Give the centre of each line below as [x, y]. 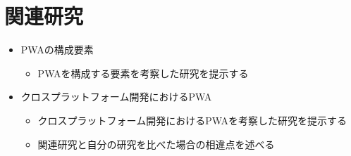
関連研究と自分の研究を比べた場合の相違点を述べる [156, 144]
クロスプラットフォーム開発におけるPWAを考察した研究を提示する [192, 120]
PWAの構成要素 [57, 50]
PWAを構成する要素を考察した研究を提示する [143, 73]
